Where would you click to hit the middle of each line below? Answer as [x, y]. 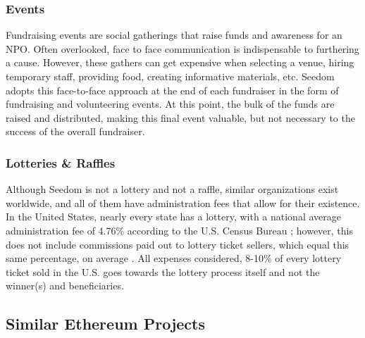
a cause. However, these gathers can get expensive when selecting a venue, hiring [180, 62]
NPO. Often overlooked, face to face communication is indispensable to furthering [182, 48]
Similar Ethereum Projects [106, 324]
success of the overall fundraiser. [75, 131]
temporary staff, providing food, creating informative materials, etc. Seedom [170, 76]
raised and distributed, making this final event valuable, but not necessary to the [180, 117]
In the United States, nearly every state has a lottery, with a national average [173, 217]
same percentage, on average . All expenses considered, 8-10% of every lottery [174, 258]
